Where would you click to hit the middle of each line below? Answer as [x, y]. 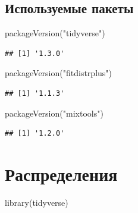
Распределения [61, 173]
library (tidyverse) [37, 202]
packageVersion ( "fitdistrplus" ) [59, 73]
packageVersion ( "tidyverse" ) [55, 33]
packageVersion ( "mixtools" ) [54, 113]
